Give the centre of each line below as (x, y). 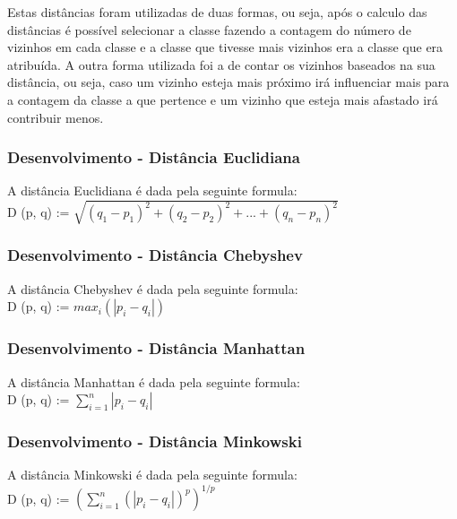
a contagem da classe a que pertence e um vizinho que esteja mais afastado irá (223, 99)
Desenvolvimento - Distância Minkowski (155, 441)
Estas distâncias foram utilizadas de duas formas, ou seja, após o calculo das (217, 12)
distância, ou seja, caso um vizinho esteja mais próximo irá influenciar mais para (228, 82)
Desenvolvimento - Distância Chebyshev (155, 255)
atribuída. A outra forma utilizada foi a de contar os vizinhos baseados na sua (221, 64)
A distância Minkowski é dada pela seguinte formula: (152, 475)
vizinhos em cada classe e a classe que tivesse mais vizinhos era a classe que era (225, 47)
